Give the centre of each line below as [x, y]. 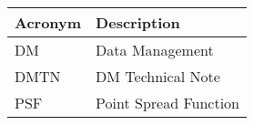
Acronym [48, 22]
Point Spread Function [168, 103]
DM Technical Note [158, 76]
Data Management [155, 50]
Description [138, 22]
